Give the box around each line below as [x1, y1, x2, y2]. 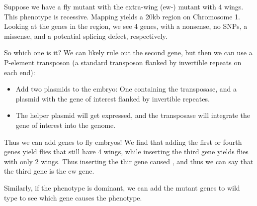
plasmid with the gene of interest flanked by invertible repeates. [15, 93, 210, 103]
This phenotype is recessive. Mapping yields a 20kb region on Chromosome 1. [4, 11, 241, 21]
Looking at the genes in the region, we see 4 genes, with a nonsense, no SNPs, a [4, 21, 248, 31]
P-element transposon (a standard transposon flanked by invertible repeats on [4, 57, 242, 67]
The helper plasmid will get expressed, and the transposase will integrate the [15, 110, 250, 120]
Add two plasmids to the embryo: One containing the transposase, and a [15, 84, 237, 94]
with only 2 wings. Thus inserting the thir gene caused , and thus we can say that [4, 156, 254, 166]
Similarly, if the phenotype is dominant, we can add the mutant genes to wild [4, 182, 240, 193]
